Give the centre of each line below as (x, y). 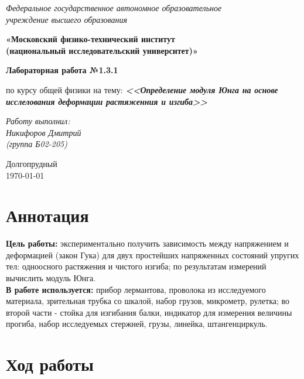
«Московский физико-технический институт (90, 39)
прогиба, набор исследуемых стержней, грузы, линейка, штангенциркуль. (137, 324)
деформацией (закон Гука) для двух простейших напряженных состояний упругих (153, 255)
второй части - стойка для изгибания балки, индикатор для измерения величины (149, 312)
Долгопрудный (32, 163)
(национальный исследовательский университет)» (102, 50)
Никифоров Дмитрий (44, 132)
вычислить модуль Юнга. (51, 278)
